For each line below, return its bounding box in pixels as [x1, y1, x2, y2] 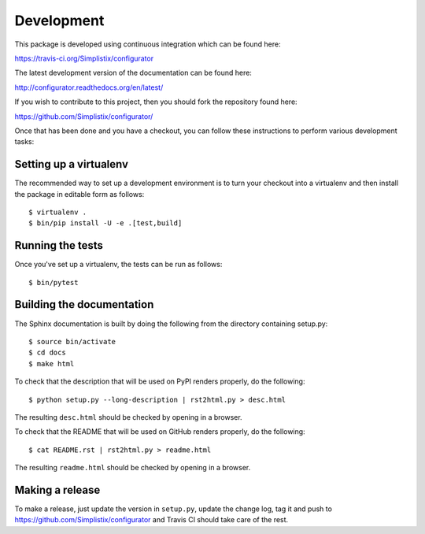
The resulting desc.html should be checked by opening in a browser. [14, 412, 243, 421]
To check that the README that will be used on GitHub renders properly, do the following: [14, 427, 306, 436]
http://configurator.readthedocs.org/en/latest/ [14, 83, 164, 92]
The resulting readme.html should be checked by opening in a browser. [14, 463, 251, 473]
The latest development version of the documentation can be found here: [14, 68, 252, 78]
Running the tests [14, 239, 104, 252]
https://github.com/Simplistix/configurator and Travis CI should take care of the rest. [14, 515, 289, 525]
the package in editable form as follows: [14, 189, 145, 198]
